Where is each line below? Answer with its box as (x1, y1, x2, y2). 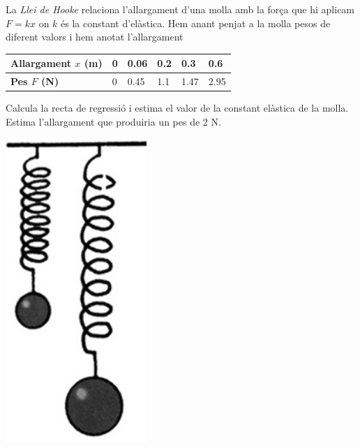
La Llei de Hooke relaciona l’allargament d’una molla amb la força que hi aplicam (6, 2, 355, 16)
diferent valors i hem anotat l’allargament (6, 29, 183, 44)
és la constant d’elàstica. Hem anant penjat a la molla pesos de (61, 15, 331, 30)
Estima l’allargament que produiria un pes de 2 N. (6, 114, 221, 128)
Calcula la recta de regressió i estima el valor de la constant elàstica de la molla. (6, 100, 349, 115)
